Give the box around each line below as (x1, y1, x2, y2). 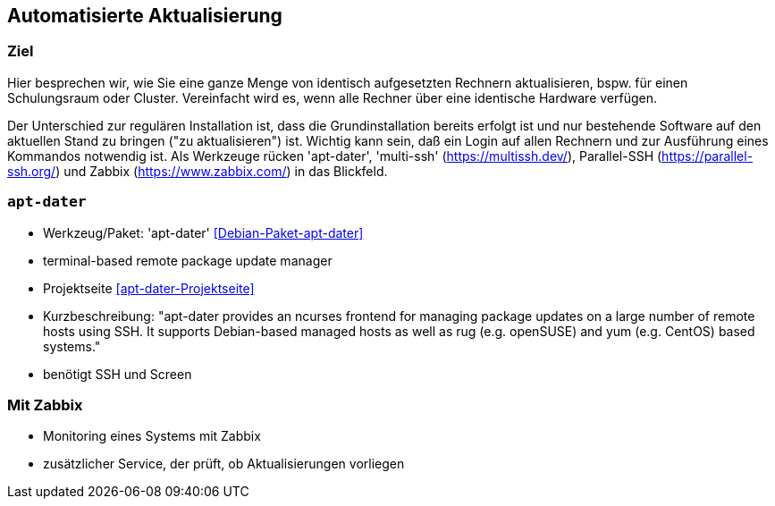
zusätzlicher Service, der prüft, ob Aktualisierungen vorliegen (43, 456, 405, 472)
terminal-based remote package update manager (43, 252, 333, 268)
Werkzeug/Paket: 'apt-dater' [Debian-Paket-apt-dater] (43, 224, 364, 240)
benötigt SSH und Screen (43, 366, 192, 382)
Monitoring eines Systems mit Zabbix (43, 428, 261, 444)
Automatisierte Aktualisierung (7, 4, 282, 27)
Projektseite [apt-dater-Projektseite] (43, 280, 255, 296)
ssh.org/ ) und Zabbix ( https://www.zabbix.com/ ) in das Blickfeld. (7, 163, 388, 179)
